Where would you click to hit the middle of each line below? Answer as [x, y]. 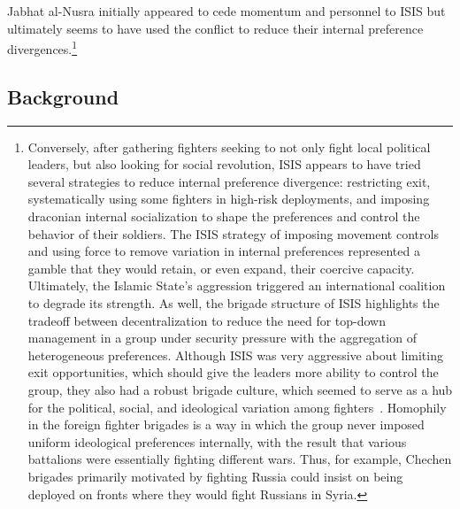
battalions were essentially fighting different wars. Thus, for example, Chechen [240, 459]
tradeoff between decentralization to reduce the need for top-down [207, 320]
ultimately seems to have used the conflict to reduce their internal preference [215, 28]
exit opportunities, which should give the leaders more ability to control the [233, 372]
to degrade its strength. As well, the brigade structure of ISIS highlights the [234, 302]
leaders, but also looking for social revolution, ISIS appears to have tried [224, 164]
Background [63, 96]
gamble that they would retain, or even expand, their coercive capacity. [221, 268]
